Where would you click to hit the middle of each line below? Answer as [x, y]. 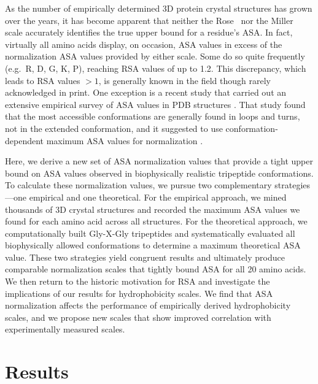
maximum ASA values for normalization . [125, 140]
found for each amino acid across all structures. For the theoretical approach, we [156, 221]
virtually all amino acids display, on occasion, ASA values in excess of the [144, 44]
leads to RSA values [43, 80]
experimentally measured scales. [65, 329]
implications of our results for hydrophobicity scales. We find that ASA [139, 293]
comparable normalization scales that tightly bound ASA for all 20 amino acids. [156, 269]
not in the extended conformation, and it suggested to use [114, 128]
